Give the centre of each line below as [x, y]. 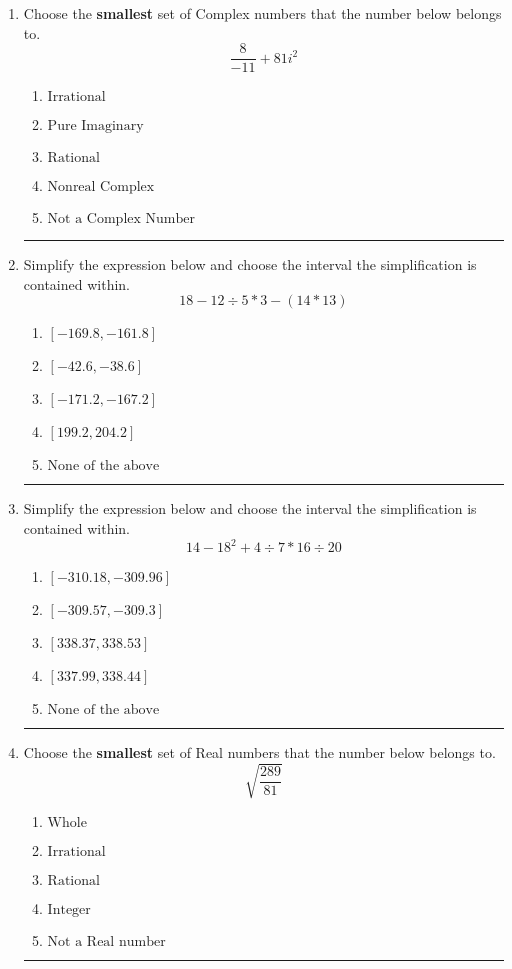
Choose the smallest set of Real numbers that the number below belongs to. [259, 752]
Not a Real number [106, 942]
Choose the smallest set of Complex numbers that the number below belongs [262, 13]
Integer [69, 910]
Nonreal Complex [101, 187]
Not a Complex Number [121, 219]
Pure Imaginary [95, 126]
